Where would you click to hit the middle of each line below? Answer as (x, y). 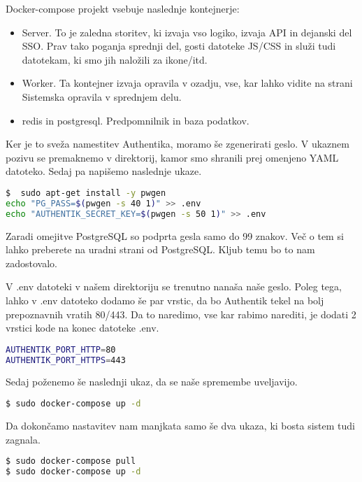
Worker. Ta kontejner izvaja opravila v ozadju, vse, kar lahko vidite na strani (187, 83)
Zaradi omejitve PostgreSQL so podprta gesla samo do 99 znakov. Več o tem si (175, 235)
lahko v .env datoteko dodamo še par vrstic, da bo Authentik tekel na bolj (165, 300)
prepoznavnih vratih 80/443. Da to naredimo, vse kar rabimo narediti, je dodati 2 (181, 314)
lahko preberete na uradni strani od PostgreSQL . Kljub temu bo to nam (160, 249)
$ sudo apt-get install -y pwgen (86, 193)
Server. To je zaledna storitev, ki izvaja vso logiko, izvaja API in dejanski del (187, 32)
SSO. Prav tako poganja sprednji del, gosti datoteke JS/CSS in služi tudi (179, 46)
